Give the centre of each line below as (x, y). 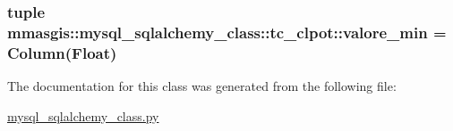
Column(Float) (62, 52)
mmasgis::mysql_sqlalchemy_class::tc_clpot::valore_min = (227, 32)
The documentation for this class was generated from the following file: (202, 86)
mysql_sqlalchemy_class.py (83, 115)
